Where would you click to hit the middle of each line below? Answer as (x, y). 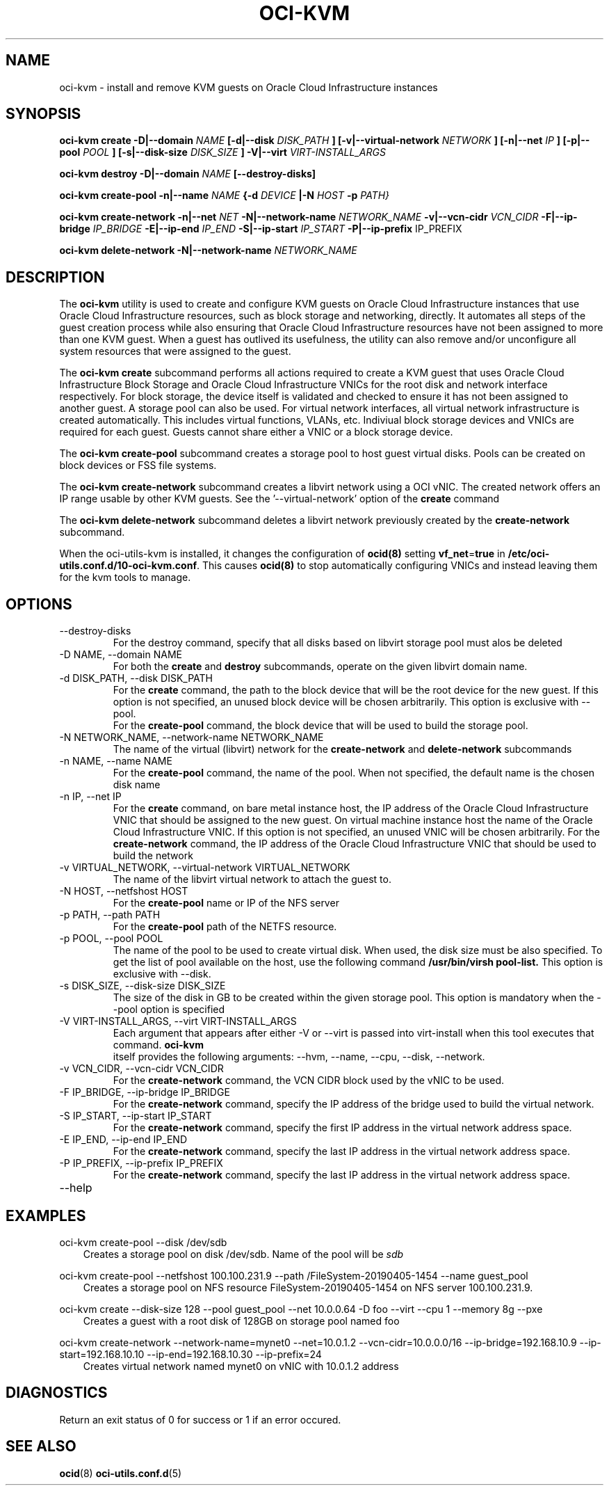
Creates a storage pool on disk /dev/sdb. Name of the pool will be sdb (243, 1254)
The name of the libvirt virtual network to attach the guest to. (252, 879)
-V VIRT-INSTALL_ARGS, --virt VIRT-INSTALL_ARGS (178, 1021)
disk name (137, 785)
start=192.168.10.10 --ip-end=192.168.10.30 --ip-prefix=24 (190, 1354)
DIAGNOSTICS (57, 1393)
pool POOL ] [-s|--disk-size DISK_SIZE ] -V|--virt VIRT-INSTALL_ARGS (222, 152)
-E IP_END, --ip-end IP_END (123, 1140)
